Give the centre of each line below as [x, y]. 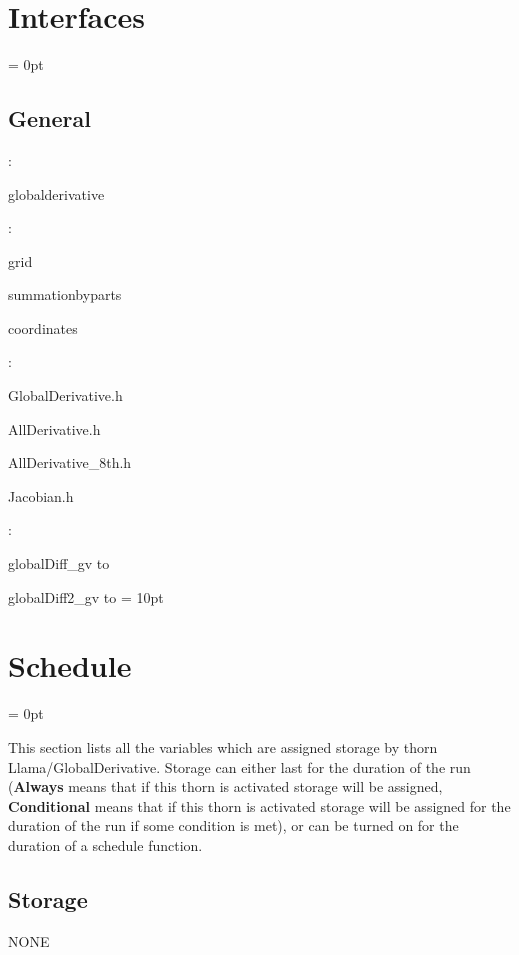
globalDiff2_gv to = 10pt [86, 596]
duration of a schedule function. [105, 844]
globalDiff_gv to [59, 563]
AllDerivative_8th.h [70, 462]
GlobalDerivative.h [65, 395]
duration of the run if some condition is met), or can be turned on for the [233, 825]
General [49, 118]
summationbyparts [65, 294]
